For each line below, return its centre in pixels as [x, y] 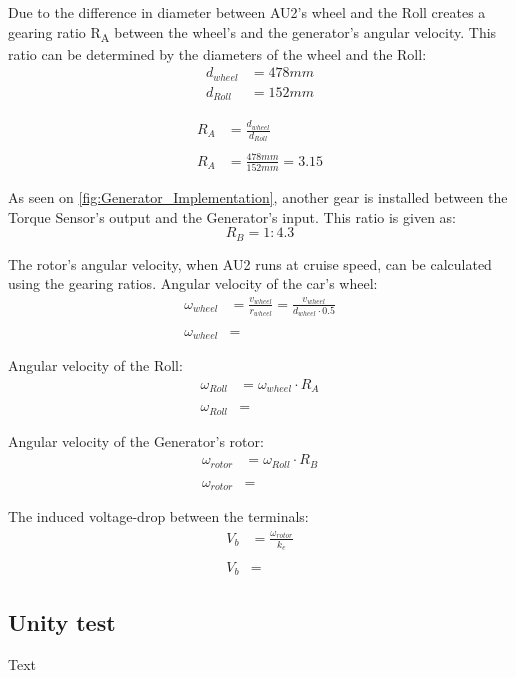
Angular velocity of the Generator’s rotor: [136, 440]
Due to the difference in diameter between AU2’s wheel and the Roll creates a [247, 12]
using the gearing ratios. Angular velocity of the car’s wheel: [193, 283]
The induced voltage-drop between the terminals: [158, 516]
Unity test [62, 621]
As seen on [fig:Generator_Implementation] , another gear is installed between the [258, 197]
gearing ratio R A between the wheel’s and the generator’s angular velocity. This [252, 33]
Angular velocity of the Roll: [95, 364]
